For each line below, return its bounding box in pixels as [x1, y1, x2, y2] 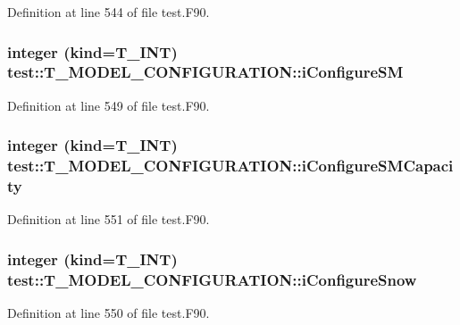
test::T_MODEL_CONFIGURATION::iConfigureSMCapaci [7, 154, 454, 177]
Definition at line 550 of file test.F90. [7, 304, 210, 322]
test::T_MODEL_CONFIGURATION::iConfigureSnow [7, 268, 417, 290]
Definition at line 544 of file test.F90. [7, 3, 210, 21]
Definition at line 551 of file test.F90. [7, 210, 210, 229]
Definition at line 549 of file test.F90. [7, 96, 210, 114]
